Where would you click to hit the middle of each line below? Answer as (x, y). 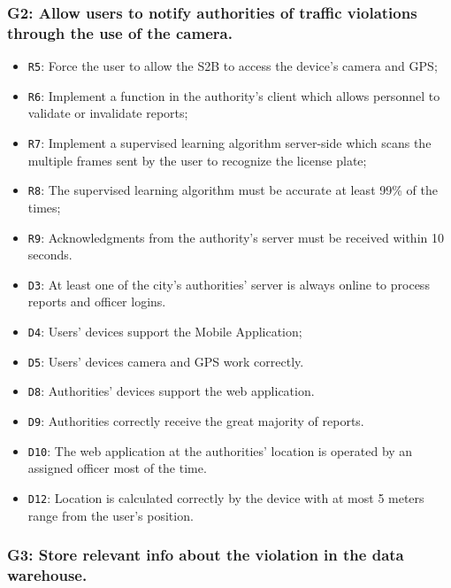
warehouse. (47, 575)
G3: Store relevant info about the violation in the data (206, 555)
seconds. (50, 255)
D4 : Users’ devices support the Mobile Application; (165, 332)
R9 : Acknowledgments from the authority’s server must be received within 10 (236, 237)
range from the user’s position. (111, 515)
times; (44, 207)
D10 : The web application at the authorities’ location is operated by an (220, 450)
